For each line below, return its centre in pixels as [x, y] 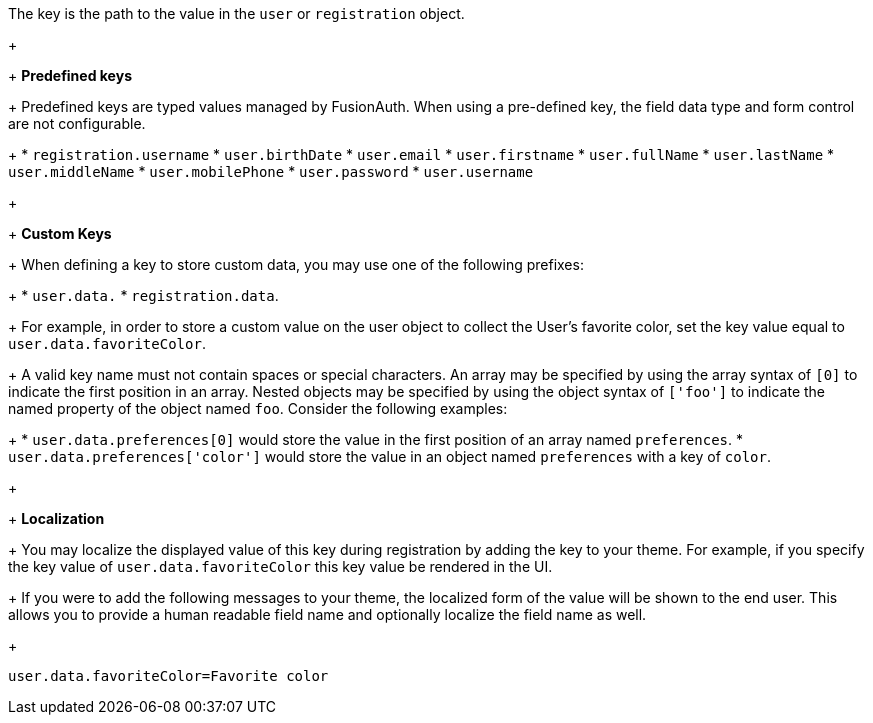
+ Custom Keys [60, 233]
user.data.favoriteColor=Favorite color [168, 676]
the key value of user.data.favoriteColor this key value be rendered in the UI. [280, 566]
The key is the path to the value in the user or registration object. [236, 13]
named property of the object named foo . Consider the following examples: [258, 408]
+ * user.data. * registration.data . [143, 295]
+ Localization [56, 518]
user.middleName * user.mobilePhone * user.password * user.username [271, 171]
